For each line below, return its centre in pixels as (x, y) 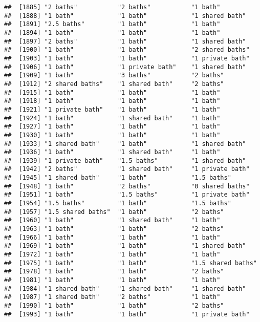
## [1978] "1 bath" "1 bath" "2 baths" (114, 272)
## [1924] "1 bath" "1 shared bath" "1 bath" (112, 118)
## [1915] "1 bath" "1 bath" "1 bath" (112, 92)
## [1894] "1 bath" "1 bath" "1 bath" (112, 33)
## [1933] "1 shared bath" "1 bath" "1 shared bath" (125, 144)
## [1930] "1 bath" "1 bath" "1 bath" (112, 135)
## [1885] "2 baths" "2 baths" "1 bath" (112, 7)
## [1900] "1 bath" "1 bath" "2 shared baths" (127, 50)
